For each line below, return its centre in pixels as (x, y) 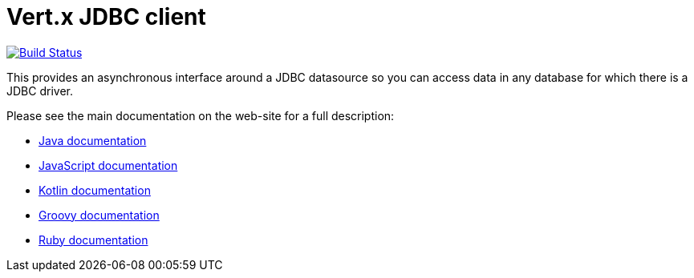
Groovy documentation (99, 215)
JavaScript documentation (108, 165)
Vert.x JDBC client (106, 17)
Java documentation (93, 140)
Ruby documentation (93, 240)
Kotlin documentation (95, 190)
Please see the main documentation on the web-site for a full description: (201, 115)
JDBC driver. (40, 91)
